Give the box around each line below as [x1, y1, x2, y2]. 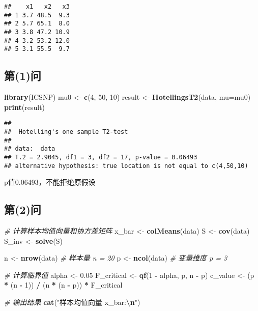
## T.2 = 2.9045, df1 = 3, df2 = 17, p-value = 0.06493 [4, 153, 197, 161]
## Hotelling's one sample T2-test [4, 128, 128, 135]
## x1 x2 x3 [4, 3, 70, 10]
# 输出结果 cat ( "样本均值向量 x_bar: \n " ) [4, 297, 140, 307]
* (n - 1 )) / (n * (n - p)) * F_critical [4, 279, 123, 290]
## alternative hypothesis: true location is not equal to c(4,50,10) [4, 162, 248, 169]
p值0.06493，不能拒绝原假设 [4, 177, 96, 187]
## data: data [4, 145, 55, 153]
